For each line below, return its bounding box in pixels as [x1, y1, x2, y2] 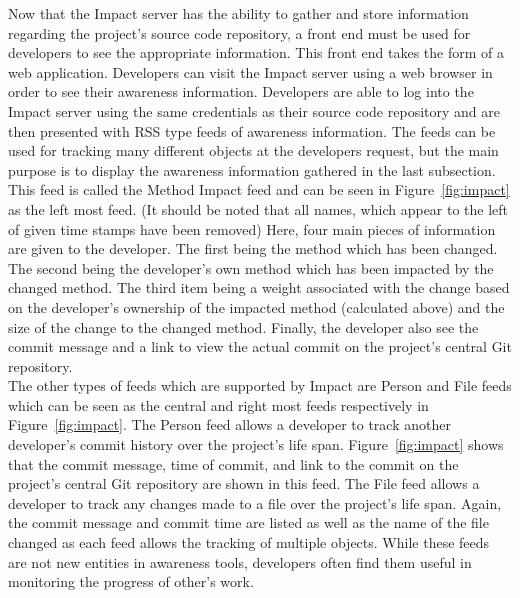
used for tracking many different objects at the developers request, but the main [8, 140, 499, 161]
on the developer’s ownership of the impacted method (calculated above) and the [8, 296, 505, 317]
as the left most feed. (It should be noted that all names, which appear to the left [8, 198, 509, 219]
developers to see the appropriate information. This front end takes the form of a [8, 42, 504, 63]
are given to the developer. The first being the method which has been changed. [8, 238, 498, 259]
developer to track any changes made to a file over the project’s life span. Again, [8, 492, 502, 513]
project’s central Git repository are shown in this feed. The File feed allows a [8, 473, 480, 494]
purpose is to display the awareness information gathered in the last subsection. [8, 159, 496, 180]
